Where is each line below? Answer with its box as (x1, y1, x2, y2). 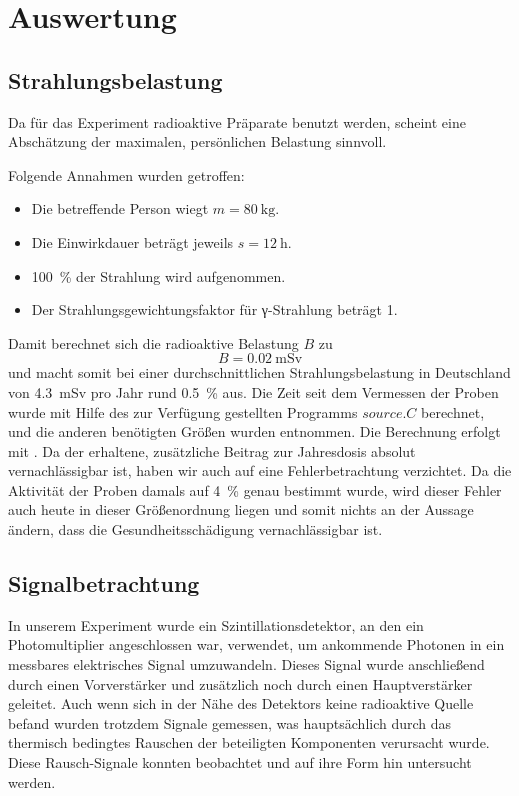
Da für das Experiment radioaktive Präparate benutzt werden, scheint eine (8, 111, 466, 132)
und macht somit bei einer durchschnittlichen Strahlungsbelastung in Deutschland (8, 362, 511, 383)
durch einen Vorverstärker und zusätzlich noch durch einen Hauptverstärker (8, 673, 473, 694)
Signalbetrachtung (8, 568, 200, 599)
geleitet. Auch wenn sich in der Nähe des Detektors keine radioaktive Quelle (8, 693, 474, 714)
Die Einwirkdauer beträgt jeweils (31, 231, 234, 252)
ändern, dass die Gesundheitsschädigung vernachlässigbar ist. (8, 519, 383, 540)
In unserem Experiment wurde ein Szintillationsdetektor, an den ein (8, 614, 424, 635)
